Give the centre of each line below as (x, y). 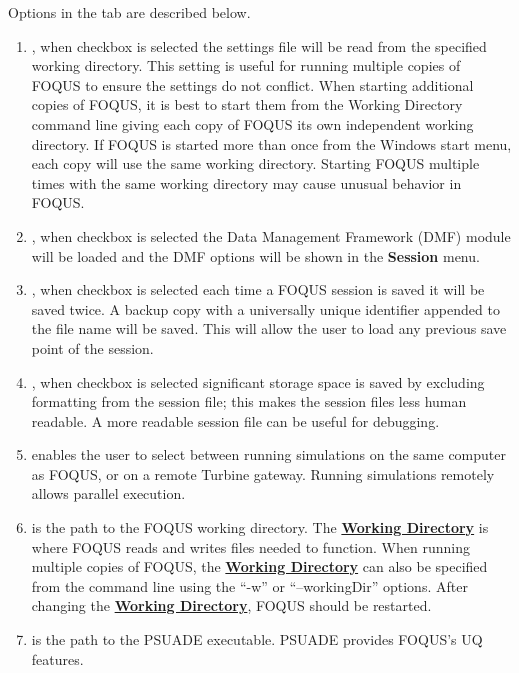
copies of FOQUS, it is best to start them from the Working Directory (247, 104)
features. (57, 658)
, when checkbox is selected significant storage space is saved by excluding (258, 381)
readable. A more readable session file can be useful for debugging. (235, 420)
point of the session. (92, 347)
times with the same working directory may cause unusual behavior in (246, 182)
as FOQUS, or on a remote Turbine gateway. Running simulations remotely (263, 473)
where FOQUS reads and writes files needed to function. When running (250, 546)
